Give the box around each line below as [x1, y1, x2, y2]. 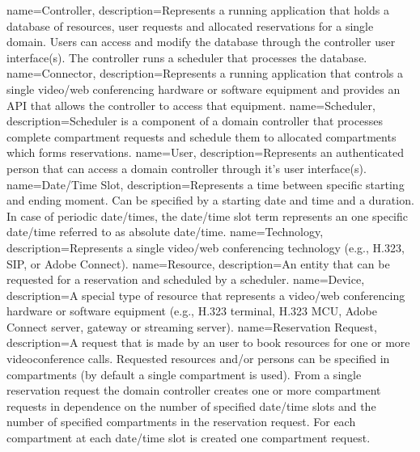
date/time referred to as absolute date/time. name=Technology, [6, 223, 324, 240]
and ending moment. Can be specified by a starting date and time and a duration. [6, 192, 414, 209]
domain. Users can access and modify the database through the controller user [6, 33, 396, 50]
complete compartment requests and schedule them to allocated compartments [6, 128, 397, 145]
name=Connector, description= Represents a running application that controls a [6, 65, 403, 82]
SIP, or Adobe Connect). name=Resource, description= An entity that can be [6, 255, 390, 272]
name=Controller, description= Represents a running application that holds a [6, 2, 389, 18]
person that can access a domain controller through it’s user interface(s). [6, 159, 367, 176]
